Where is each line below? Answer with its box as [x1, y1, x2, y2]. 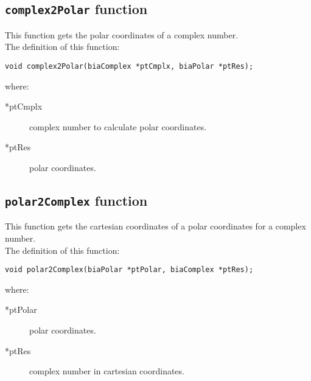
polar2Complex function [5, 190, 148, 209]
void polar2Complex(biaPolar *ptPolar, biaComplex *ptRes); [5, 265, 254, 274]
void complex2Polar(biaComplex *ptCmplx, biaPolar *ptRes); [5, 61, 254, 71]
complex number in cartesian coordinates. [29, 365, 184, 377]
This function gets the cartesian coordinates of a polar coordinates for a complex [5, 220, 306, 232]
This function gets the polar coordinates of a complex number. [5, 28, 239, 41]
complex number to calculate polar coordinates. [29, 120, 207, 133]
